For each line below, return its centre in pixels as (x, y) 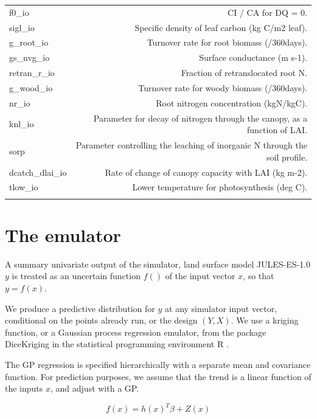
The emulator (63, 234)
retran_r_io (32, 73)
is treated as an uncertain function (76, 276)
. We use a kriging (265, 320)
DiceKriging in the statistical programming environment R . (117, 344)
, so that (259, 276)
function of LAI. (277, 130)
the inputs (24, 388)
